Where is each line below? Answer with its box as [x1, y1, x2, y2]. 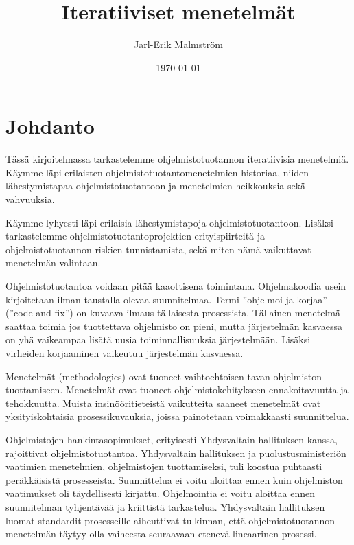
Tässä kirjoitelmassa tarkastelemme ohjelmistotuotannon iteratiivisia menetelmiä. [5, 152, 349, 166]
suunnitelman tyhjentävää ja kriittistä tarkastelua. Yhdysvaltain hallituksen [5, 499, 325, 513]
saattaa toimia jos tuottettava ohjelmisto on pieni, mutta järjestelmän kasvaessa [5, 318, 342, 333]
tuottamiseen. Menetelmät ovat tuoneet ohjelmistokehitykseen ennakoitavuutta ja [5, 382, 349, 397]
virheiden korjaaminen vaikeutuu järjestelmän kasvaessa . [5, 345, 244, 360]
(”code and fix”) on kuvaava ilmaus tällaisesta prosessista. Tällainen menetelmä [5, 305, 340, 320]
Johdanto [5, 112, 95, 140]
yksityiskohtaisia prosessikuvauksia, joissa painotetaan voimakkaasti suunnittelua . [5, 409, 349, 424]
